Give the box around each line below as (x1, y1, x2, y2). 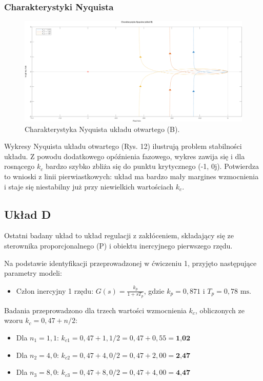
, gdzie (144, 285, 165, 296)
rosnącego (4, 161, 35, 172)
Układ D (4, 206, 51, 222)
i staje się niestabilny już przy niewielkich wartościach (4, 181, 174, 192)
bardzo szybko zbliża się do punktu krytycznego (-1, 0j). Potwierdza (45, 161, 259, 172)
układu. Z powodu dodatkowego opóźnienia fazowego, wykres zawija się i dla (4, 150, 245, 161)
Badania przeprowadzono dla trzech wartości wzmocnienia (4, 304, 187, 315)
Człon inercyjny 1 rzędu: (16, 285, 94, 296)
